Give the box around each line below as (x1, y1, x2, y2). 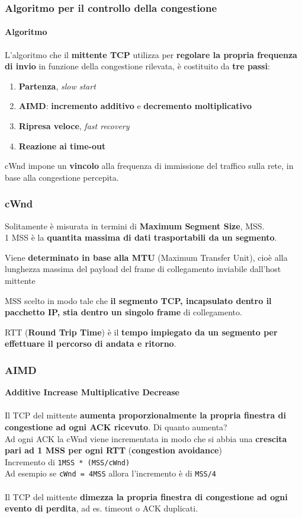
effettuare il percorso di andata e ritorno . (5, 337, 176, 350)
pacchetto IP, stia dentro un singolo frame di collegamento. (5, 306, 242, 318)
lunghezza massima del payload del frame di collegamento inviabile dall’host (5, 263, 281, 275)
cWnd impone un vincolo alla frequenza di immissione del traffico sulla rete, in (5, 159, 294, 172)
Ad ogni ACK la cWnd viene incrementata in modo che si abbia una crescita (5, 432, 287, 445)
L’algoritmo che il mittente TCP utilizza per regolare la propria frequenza (5, 48, 297, 60)
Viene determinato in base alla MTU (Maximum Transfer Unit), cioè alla (5, 251, 288, 263)
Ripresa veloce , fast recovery (18, 120, 130, 132)
